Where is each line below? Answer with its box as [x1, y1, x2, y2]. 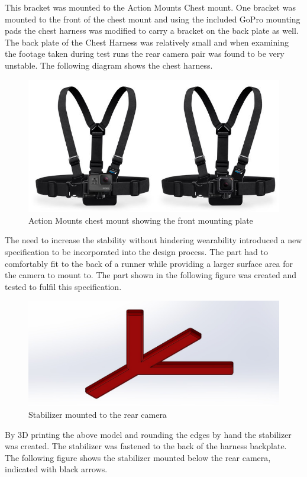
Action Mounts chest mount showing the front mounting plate [28, 214, 253, 226]
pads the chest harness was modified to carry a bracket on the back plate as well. [5, 24, 299, 37]
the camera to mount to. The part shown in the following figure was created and [5, 269, 297, 281]
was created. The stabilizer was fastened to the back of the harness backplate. [5, 440, 287, 452]
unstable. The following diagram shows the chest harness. [5, 59, 213, 71]
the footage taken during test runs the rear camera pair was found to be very [5, 47, 285, 60]
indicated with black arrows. [5, 463, 108, 475]
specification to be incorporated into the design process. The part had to [5, 245, 268, 257]
